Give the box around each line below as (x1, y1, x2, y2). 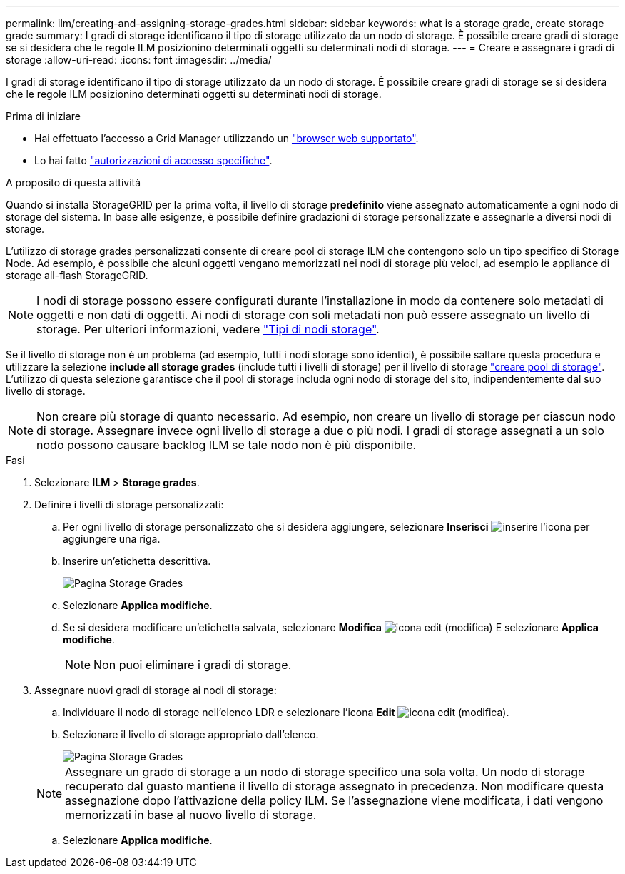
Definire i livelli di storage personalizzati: (34, 498, 224, 511)
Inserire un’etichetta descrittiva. (63, 555, 211, 567)
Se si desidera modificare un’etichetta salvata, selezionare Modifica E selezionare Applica (63, 621, 599, 633)
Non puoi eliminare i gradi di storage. (93, 658, 292, 672)
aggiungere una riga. (63, 533, 161, 545)
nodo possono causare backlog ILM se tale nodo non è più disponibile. (36, 438, 417, 452)
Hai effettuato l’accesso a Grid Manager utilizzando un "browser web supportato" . (34, 132, 419, 144)
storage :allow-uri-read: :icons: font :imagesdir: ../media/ (6, 54, 272, 66)
